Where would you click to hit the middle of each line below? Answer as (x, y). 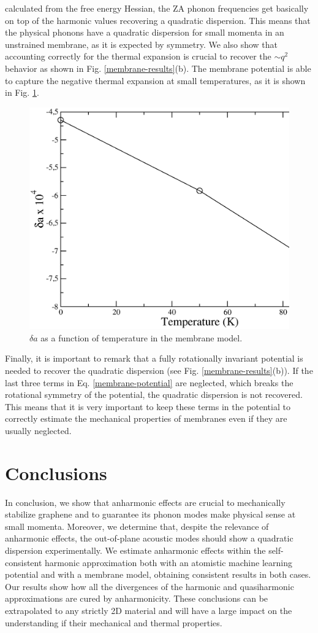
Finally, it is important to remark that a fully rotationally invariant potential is (154, 358)
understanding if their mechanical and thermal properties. (114, 622)
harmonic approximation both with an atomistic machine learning (168, 562)
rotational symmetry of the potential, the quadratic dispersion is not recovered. (154, 394)
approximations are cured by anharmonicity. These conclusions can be (137, 598)
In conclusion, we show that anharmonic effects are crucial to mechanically (145, 502)
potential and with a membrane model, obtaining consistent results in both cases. (158, 574)
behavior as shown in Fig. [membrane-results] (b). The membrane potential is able (158, 68)
